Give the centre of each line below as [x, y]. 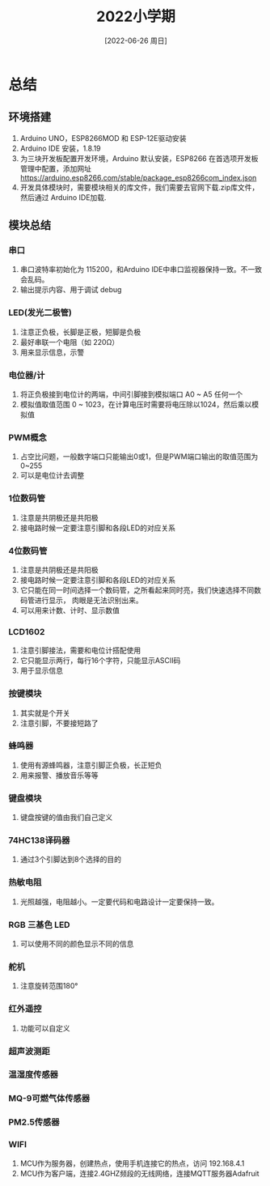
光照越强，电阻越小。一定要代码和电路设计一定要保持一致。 [119, 901]
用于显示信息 [41, 671]
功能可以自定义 [45, 1028]
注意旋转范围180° [49, 986]
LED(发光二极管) [40, 312]
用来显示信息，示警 [52, 352]
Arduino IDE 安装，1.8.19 [60, 148]
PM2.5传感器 [34, 1122]
